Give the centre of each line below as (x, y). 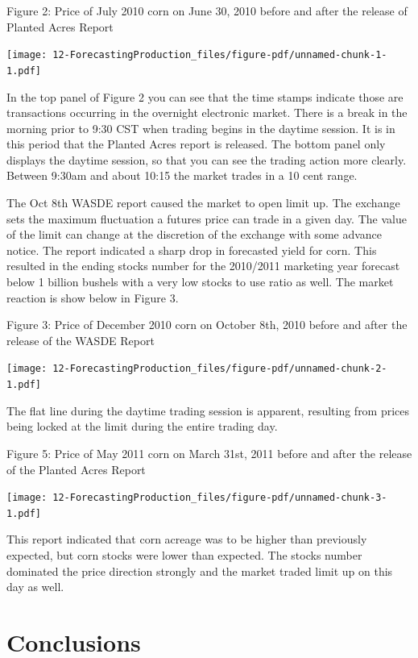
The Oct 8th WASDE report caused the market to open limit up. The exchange (203, 203)
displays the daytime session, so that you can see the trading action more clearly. (207, 159)
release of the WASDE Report (81, 340)
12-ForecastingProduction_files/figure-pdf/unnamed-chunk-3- (220, 498)
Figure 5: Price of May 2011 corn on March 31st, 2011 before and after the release (209, 453)
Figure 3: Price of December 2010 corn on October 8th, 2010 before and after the (207, 325)
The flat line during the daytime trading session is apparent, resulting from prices (208, 410)
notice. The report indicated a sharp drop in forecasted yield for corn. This (192, 250)
